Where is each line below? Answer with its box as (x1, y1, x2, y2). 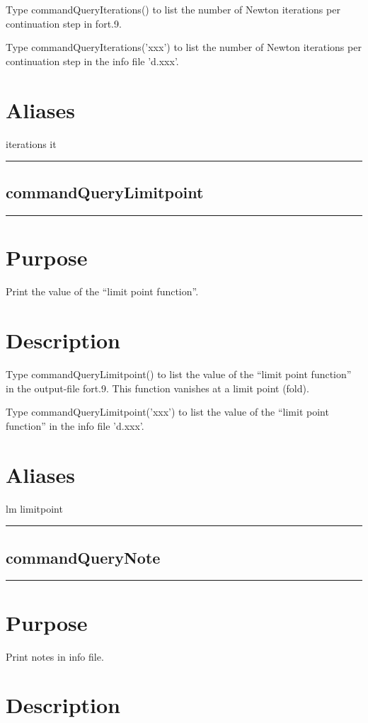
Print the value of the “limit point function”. (6, 284, 199, 299)
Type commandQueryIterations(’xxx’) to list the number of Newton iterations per (6, 40, 362, 55)
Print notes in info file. (6, 649, 104, 664)
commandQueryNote (6, 546, 161, 568)
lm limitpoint (6, 501, 63, 516)
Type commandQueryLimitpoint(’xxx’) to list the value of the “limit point (6, 404, 329, 419)
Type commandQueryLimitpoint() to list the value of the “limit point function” (6, 367, 352, 382)
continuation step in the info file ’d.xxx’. (6, 53, 179, 68)
